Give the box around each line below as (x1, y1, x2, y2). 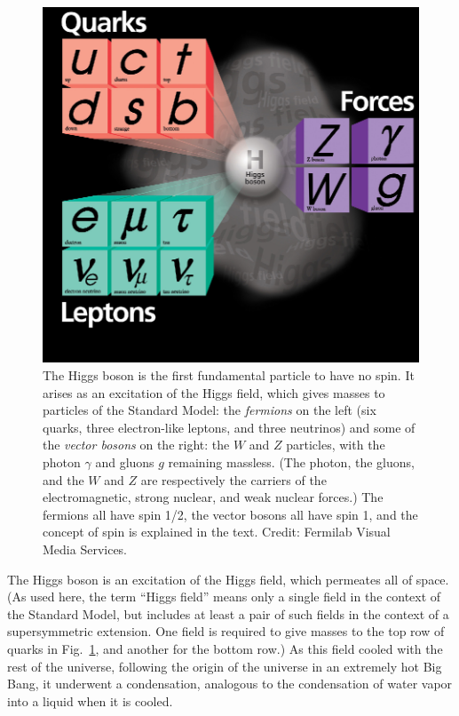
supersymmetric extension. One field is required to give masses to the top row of (7, 622, 445, 640)
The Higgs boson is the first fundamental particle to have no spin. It (43, 366, 415, 385)
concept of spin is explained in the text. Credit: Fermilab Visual (43, 522, 391, 541)
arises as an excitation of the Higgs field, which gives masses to (43, 383, 385, 402)
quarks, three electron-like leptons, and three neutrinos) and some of (43, 418, 415, 436)
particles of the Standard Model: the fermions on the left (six (43, 401, 376, 419)
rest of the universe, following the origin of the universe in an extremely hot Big (7, 656, 442, 675)
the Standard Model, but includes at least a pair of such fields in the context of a (7, 604, 449, 623)
